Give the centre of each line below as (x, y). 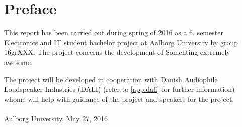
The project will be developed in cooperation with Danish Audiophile (111, 79)
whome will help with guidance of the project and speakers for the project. (119, 99)
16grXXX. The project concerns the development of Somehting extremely (117, 52)
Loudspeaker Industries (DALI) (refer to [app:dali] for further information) (119, 89)
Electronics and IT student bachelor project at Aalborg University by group (121, 42)
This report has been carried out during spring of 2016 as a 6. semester (114, 33)
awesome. (18, 62)
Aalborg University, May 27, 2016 (56, 118)
